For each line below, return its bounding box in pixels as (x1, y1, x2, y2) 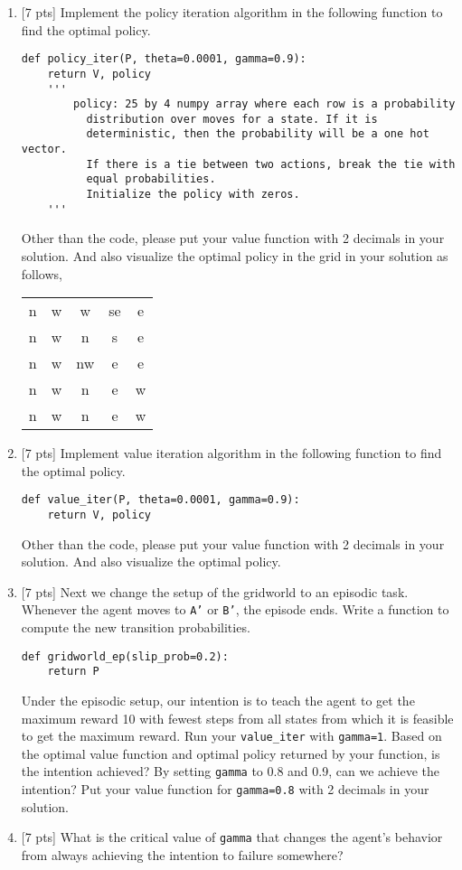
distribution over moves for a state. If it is (86, 112, 378, 126)
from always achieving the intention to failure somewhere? (21, 846, 344, 865)
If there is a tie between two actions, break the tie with (86, 157, 456, 171)
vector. (21, 143, 67, 156)
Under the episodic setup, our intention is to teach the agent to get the (21, 691, 415, 710)
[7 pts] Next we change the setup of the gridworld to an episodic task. (21, 582, 409, 601)
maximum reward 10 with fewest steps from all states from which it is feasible (21, 708, 454, 727)
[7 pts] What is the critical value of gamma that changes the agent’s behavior (21, 828, 443, 847)
